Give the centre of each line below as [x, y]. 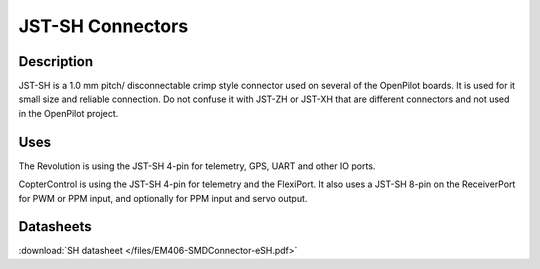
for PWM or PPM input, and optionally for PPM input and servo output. [163, 198]
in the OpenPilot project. [68, 113]
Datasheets [55, 226]
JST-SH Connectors [103, 26]
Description [56, 61]
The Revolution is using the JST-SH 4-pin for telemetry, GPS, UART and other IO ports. [197, 166]
